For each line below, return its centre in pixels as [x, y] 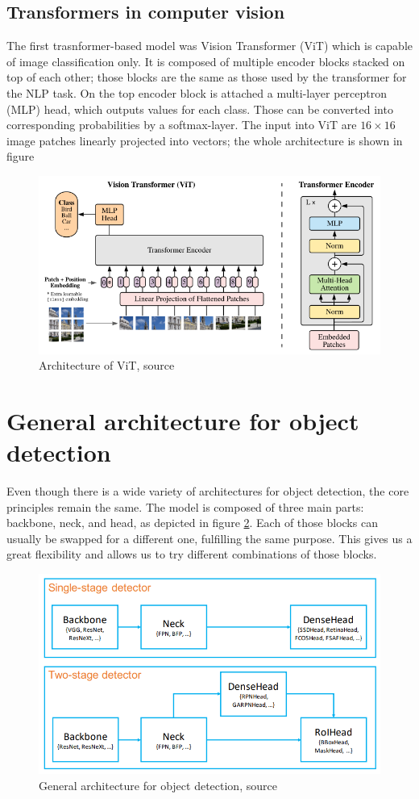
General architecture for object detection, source [158, 785]
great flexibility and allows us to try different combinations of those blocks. [192, 554]
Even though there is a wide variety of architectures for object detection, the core [208, 491]
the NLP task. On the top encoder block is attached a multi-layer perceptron [197, 92]
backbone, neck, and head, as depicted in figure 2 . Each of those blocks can [192, 523]
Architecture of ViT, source [107, 365]
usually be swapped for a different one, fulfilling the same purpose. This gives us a [209, 538]
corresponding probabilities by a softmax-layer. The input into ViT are [182, 125]
